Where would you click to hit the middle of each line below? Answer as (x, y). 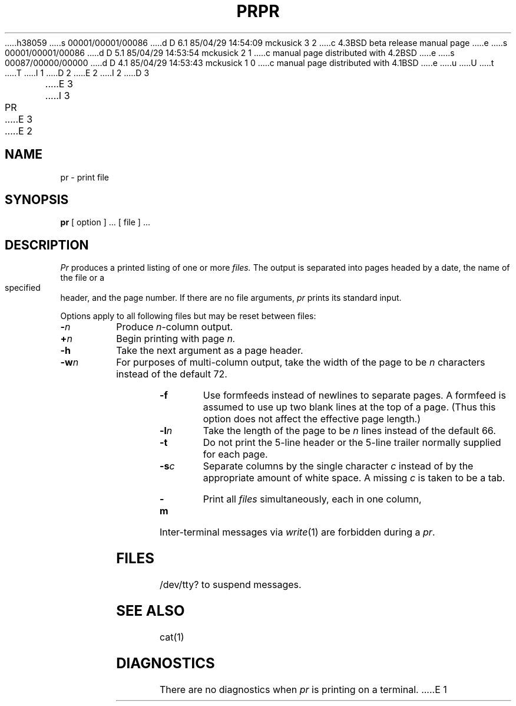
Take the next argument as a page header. (210, 351)
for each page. (235, 454)
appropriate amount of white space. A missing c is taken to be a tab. (354, 478)
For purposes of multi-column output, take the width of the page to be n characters (301, 362)
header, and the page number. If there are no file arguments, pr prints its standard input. (231, 298)
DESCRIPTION (47, 245)
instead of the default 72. (172, 374)
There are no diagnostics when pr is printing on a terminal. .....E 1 (303, 689)
